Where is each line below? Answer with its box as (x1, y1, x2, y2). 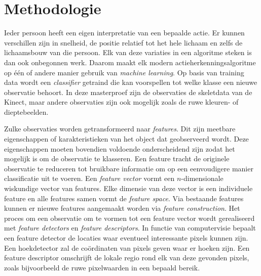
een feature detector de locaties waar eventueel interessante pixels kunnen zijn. (4, 233, 248, 243)
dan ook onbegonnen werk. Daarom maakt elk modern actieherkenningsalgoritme (4, 57, 256, 67)
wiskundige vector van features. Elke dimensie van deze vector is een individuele (4, 183, 253, 194)
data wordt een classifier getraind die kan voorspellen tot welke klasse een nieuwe (4, 77, 257, 87)
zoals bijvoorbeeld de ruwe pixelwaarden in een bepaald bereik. (4, 262, 200, 272)
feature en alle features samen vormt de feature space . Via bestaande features (4, 193, 244, 203)
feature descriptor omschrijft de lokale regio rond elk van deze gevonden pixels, (4, 252, 249, 263)
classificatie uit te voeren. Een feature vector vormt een (4, 173, 175, 183)
